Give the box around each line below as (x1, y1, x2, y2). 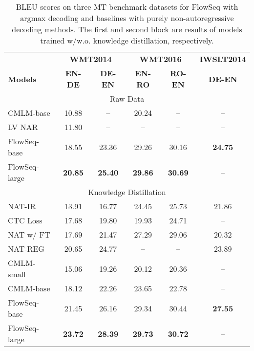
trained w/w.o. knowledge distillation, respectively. (40, 35, 214, 46)
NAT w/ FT (8, 229, 50, 240)
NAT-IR (8, 200, 36, 212)
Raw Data (109, 93, 145, 104)
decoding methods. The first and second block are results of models (12, 23, 242, 35)
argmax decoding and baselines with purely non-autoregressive (20, 12, 234, 23)
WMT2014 (69, 53, 112, 65)
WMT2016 (139, 53, 182, 65)
